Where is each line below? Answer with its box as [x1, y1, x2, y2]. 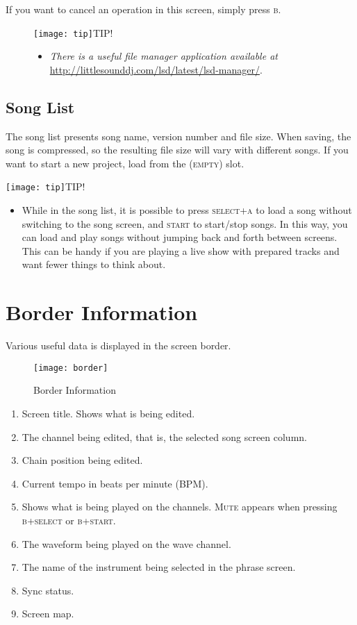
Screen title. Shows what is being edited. [22, 406, 195, 421]
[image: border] [33, 362, 108, 373]
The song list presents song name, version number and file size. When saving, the [6, 128, 351, 143]
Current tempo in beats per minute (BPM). [22, 476, 208, 490]
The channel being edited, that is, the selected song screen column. [22, 429, 307, 444]
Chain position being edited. [22, 453, 143, 467]
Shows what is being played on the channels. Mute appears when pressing [22, 499, 338, 514]
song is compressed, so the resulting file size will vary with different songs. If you [6, 142, 349, 157]
